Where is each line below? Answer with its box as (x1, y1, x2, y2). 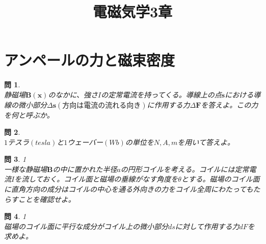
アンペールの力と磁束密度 (4, 50, 175, 70)
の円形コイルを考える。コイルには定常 (120, 163, 249, 174)
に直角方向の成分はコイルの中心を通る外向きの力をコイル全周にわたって (4, 184, 246, 194)
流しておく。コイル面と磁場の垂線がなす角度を (21, 174, 178, 184)
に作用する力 (147, 99, 190, 110)
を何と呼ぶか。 (4, 109, 54, 120)
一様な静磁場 (4, 163, 47, 174)
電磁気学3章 (92, 1, 173, 22)
